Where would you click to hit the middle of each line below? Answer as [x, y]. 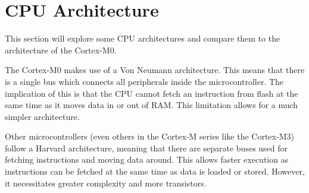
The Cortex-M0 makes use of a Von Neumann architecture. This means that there [155, 70]
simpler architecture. [42, 116]
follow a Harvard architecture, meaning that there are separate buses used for [146, 148]
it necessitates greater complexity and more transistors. [106, 183]
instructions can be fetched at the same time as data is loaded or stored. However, [155, 171]
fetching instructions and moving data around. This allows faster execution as [147, 159]
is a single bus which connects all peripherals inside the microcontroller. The [144, 81]
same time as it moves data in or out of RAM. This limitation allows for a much [152, 105]
